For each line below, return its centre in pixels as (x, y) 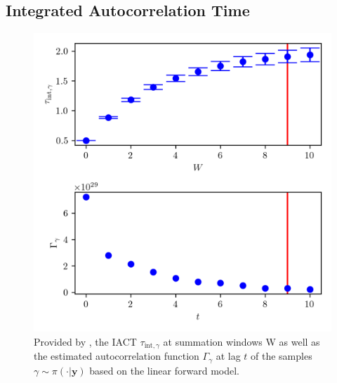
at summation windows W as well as (242, 341)
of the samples (282, 356)
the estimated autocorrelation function (117, 356)
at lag (228, 356)
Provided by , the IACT (85, 341)
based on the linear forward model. (164, 370)
